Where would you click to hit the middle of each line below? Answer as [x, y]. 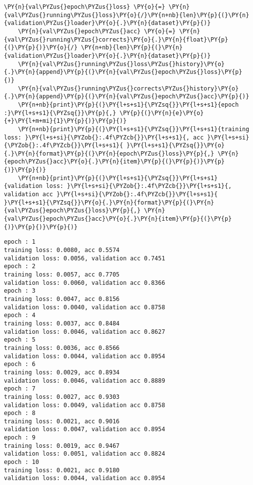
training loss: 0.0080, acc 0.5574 [62, 250]
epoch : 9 [20, 438]
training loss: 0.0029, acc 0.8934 [62, 372]
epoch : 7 [20, 389]
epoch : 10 [22, 462]
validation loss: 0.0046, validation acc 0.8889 [85, 381]
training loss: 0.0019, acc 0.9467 [62, 446]
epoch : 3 [20, 291]
